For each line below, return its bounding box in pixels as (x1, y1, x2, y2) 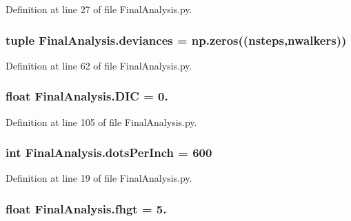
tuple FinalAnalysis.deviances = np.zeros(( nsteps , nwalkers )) (6, 31, 347, 48)
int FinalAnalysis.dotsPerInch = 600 (6, 144, 212, 161)
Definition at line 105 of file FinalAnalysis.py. (6, 114, 197, 129)
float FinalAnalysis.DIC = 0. (6, 87, 168, 105)
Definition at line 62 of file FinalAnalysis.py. (6, 58, 192, 72)
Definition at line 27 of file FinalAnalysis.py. (6, 2, 192, 16)
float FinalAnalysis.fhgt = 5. (6, 200, 167, 217)
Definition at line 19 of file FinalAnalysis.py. (6, 171, 192, 185)
